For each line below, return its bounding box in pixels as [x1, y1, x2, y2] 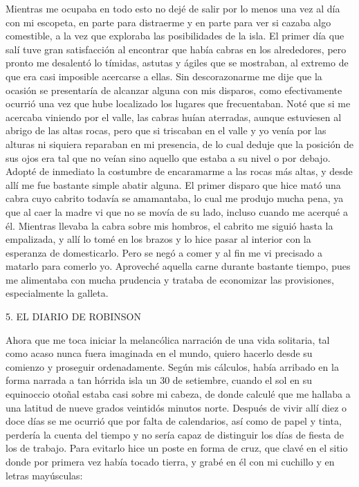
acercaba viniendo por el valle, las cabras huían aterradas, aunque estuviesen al [6, 109, 342, 124]
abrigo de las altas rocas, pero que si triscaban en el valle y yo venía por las [6, 123, 326, 138]
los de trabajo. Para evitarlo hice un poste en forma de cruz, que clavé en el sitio [6, 441, 348, 455]
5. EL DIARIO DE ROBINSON [6, 309, 141, 324]
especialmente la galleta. [6, 286, 109, 300]
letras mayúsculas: [6, 468, 83, 482]
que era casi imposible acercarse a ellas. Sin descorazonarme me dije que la [6, 68, 322, 83]
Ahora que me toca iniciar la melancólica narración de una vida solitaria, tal [6, 332, 330, 347]
